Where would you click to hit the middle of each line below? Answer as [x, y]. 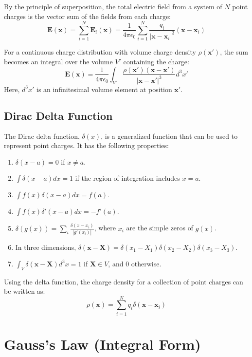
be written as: [25, 291]
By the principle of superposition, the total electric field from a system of [113, 6]
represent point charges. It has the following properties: [86, 145]
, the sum [234, 52]
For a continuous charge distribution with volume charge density [100, 52]
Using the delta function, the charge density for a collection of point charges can [124, 281]
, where [105, 228]
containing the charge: [156, 61]
